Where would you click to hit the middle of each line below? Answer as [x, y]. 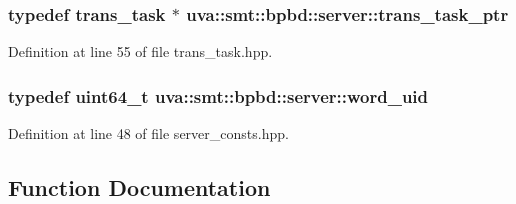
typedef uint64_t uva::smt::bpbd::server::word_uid [218, 95]
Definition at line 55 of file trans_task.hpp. [140, 51]
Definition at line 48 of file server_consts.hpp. [148, 133]
